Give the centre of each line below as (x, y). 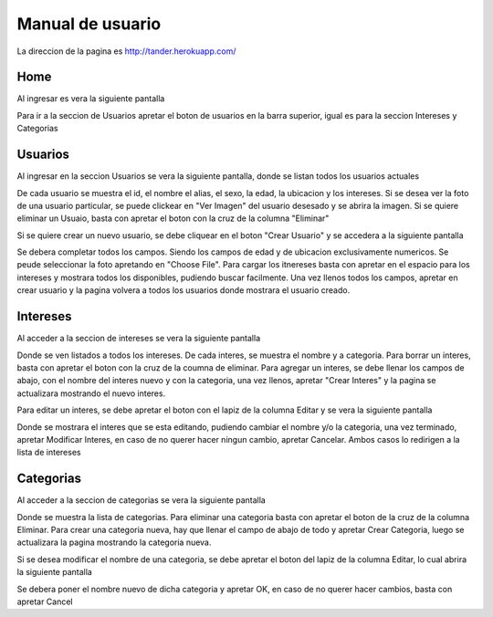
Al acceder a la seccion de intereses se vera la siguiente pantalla (139, 339)
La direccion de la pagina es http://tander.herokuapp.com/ (126, 51)
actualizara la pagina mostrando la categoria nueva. (114, 542)
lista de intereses (49, 453)
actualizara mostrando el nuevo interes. (91, 393)
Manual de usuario (89, 24)
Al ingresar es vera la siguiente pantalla (91, 99)
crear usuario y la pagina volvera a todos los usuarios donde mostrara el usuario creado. (184, 290)
